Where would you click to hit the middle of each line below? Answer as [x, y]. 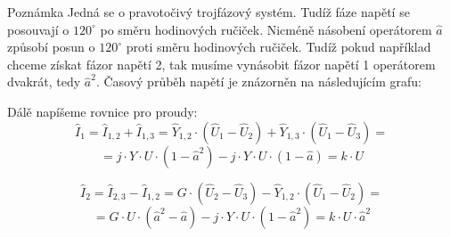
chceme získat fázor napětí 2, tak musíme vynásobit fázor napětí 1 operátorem [221, 64]
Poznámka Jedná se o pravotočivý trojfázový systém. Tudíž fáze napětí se [209, 12]
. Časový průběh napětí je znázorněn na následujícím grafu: [258, 82]
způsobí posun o [51, 47]
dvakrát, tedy [44, 82]
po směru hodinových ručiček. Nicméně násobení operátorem [266, 29]
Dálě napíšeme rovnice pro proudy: [102, 111]
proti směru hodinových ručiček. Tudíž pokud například [278, 47]
